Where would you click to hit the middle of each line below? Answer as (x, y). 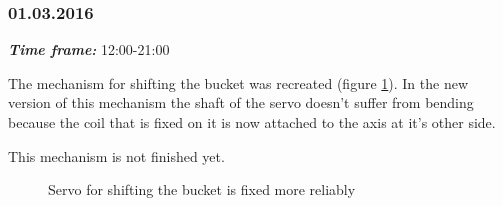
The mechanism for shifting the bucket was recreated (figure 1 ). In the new (238, 82)
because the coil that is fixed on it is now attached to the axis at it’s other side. (252, 122)
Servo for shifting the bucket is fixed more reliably (202, 189)
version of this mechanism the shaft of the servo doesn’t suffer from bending (241, 102)
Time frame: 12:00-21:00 (89, 49)
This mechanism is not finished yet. (116, 155)
